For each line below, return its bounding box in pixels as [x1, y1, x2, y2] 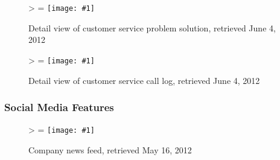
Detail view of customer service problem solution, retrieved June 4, [28, 21, 276, 34]
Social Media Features [4, 100, 114, 115]
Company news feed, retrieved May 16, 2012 [28, 143, 192, 156]
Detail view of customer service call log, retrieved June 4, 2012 [28, 74, 260, 86]
